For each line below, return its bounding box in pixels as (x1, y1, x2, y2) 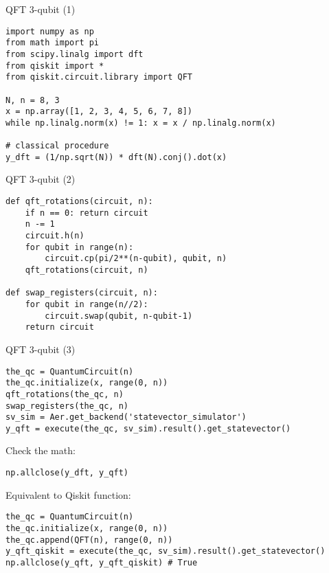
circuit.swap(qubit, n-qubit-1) (45, 311, 193, 321)
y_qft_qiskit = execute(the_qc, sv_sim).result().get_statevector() (5, 546, 326, 557)
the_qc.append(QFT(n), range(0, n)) (5, 535, 173, 545)
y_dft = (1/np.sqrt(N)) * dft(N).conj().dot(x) (5, 152, 227, 162)
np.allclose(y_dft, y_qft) (5, 468, 128, 478)
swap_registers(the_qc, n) (5, 401, 128, 411)
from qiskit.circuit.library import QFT (5, 72, 193, 82)
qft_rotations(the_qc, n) (5, 389, 124, 399)
